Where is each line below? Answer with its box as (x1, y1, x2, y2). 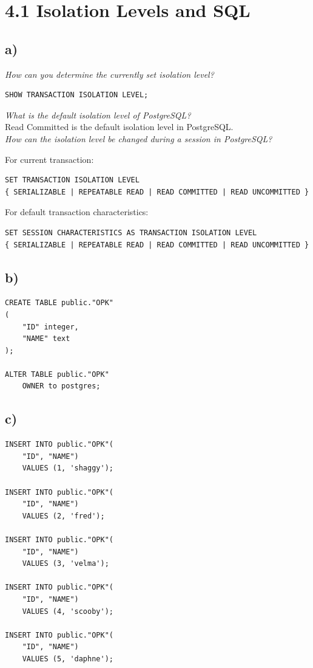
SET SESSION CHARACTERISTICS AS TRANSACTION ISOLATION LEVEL (5, 228, 257, 237)
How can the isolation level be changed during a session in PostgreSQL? (5, 132, 272, 145)
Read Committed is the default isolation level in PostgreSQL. (5, 120, 234, 133)
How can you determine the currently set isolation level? (5, 67, 214, 80)
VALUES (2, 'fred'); (22, 511, 105, 520)
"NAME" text (22, 334, 70, 343)
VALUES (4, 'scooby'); (22, 607, 113, 616)
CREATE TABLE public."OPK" (5, 298, 113, 308)
